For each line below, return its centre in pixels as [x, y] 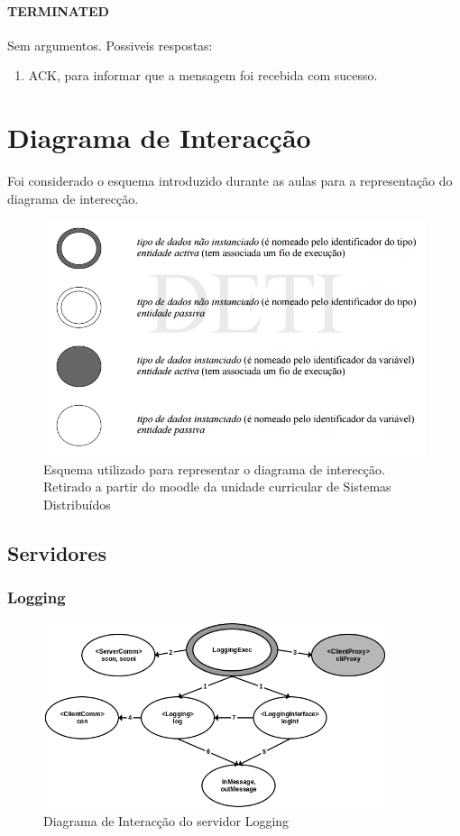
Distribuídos [77, 504]
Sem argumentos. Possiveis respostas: [110, 45]
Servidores [57, 552]
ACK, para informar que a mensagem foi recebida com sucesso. [203, 75]
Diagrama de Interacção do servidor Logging [166, 820]
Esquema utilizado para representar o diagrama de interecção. [214, 469]
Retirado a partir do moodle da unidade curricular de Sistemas [217, 487]
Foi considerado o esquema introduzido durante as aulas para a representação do [230, 181]
